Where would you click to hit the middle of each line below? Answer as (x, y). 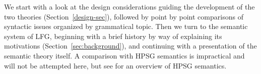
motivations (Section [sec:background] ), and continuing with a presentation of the (130, 46)
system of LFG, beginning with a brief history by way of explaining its (113, 36)
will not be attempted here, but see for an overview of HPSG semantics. (115, 65)
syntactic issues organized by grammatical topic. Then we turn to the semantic (126, 26)
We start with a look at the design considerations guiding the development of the (129, 6)
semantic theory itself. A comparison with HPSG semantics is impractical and (124, 55)
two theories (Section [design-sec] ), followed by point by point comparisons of (124, 16)
